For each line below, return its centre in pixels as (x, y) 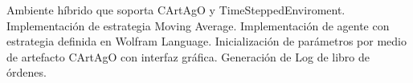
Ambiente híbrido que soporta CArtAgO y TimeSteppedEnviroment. (176, 10)
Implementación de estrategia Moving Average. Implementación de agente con (198, 25)
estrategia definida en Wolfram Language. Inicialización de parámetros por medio (206, 41)
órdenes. (27, 72)
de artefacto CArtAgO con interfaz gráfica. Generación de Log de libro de (188, 56)
